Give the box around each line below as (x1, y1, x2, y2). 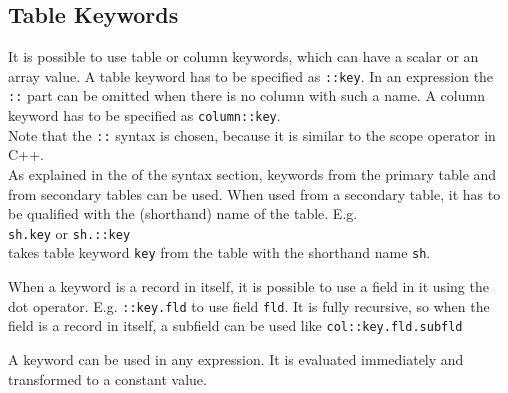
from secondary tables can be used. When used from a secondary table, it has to (8, 183, 501, 204)
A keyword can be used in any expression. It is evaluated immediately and (8, 349, 464, 370)
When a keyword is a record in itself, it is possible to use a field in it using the (8, 276, 489, 297)
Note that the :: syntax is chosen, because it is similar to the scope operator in (8, 124, 496, 145)
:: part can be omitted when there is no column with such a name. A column (8, 85, 485, 106)
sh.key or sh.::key (8, 222, 131, 243)
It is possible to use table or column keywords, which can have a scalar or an (8, 46, 479, 67)
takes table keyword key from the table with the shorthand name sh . (8, 242, 431, 263)
